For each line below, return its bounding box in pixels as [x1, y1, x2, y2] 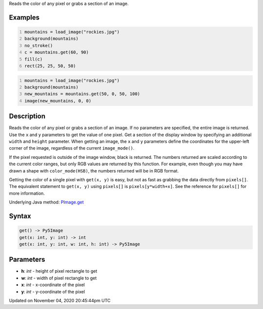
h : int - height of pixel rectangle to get [21, 268, 97, 274]
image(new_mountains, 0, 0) [24, 98, 92, 103]
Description [9, 112, 46, 120]
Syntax [9, 212, 31, 220]
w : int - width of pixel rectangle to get [21, 275, 97, 281]
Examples [9, 13, 40, 21]
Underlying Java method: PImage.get [9, 199, 84, 205]
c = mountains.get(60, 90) [24, 50, 89, 55]
